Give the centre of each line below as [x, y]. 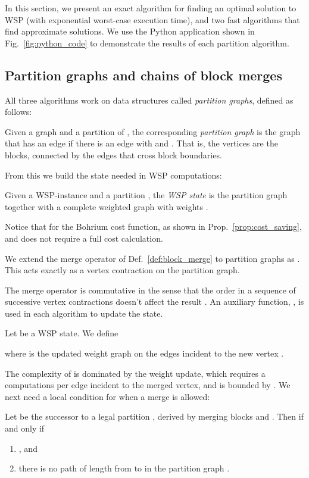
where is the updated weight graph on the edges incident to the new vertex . [144, 353]
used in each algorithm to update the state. [84, 313]
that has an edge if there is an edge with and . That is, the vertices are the [141, 143]
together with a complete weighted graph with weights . [107, 206]
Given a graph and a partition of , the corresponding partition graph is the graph [153, 131]
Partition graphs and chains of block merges [143, 75]
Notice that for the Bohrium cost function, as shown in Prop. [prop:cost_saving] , [153, 226]
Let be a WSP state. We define [62, 333]
